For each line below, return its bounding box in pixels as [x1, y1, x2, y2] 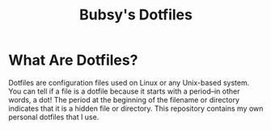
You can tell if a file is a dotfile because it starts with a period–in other [8, 86, 240, 96]
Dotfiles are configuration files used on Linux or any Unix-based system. [8, 78, 250, 87]
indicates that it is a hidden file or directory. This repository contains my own [8, 103, 264, 113]
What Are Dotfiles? [8, 51, 138, 69]
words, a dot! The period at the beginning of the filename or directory [8, 94, 240, 104]
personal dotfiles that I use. [8, 111, 100, 122]
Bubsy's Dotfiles [79, 6, 193, 24]
